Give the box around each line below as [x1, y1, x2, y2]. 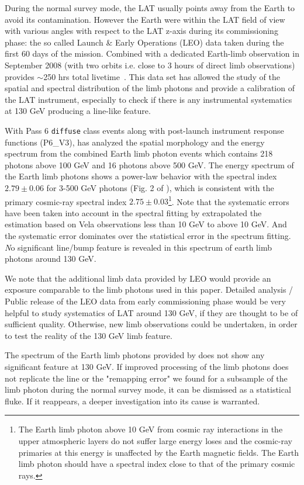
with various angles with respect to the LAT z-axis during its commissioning [5, 25, 278, 37]
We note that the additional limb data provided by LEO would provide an [5, 272, 271, 284]
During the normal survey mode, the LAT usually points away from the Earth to [5, 2, 295, 13]
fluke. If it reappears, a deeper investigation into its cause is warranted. [5, 394, 260, 407]
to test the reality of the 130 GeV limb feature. [5, 329, 172, 341]
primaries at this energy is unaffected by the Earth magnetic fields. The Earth [18, 446, 299, 458]
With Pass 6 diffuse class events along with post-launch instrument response [5, 124, 284, 136]
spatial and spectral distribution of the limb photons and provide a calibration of [5, 82, 295, 94]
